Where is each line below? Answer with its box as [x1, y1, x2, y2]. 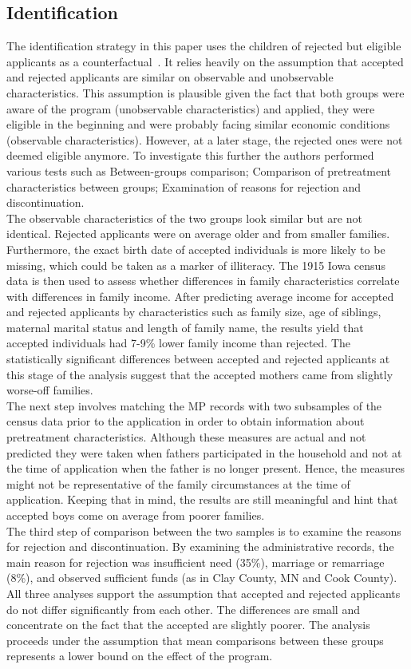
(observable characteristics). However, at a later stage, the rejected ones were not [6, 131, 403, 148]
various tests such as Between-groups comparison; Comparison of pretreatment [6, 162, 392, 179]
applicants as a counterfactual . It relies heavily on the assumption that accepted [6, 53, 404, 69]
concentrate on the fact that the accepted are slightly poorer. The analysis [6, 616, 370, 633]
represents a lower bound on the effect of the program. [6, 647, 273, 664]
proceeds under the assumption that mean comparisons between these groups [6, 631, 384, 648]
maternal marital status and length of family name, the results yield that [6, 319, 364, 335]
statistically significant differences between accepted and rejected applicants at [6, 350, 390, 367]
